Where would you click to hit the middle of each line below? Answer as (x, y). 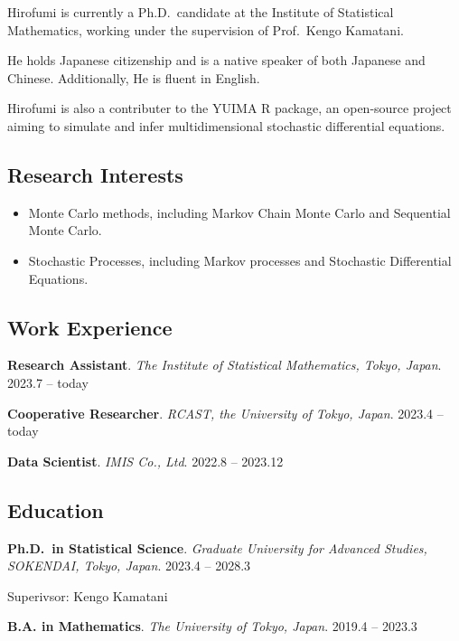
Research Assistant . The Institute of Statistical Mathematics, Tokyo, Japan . (225, 365)
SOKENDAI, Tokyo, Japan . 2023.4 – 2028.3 (129, 566)
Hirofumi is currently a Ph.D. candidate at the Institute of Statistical (201, 12)
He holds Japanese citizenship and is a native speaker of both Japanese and (216, 60)
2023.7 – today (48, 382)
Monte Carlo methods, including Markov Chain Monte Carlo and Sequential (239, 212)
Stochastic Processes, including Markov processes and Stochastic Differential (240, 260)
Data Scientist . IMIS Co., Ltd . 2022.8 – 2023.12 (145, 461)
